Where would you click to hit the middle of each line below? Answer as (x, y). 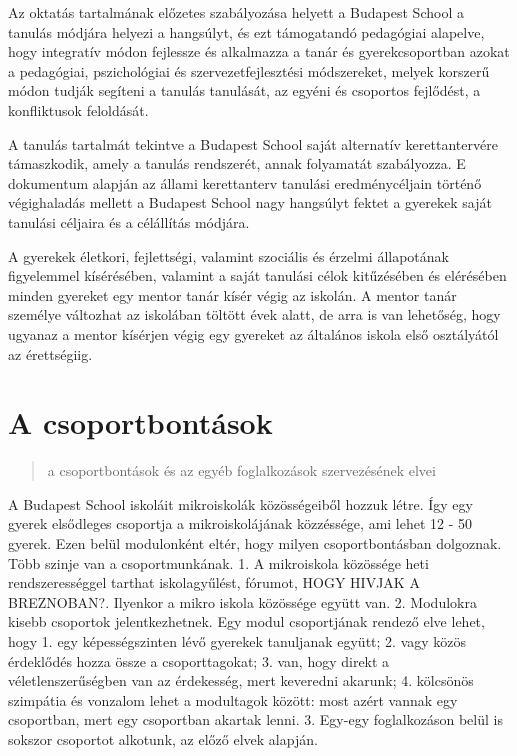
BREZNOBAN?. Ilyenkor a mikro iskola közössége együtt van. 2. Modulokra (242, 601)
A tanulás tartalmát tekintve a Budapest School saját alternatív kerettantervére (253, 143)
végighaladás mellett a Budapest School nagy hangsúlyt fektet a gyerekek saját (250, 202)
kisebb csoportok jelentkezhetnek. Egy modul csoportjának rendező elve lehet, (246, 621)
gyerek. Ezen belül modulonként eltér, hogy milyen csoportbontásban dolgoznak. (255, 543)
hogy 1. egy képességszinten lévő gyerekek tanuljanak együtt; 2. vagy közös (237, 640)
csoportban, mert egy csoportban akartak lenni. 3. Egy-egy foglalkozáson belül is (255, 719)
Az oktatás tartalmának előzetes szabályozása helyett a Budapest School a (236, 12)
